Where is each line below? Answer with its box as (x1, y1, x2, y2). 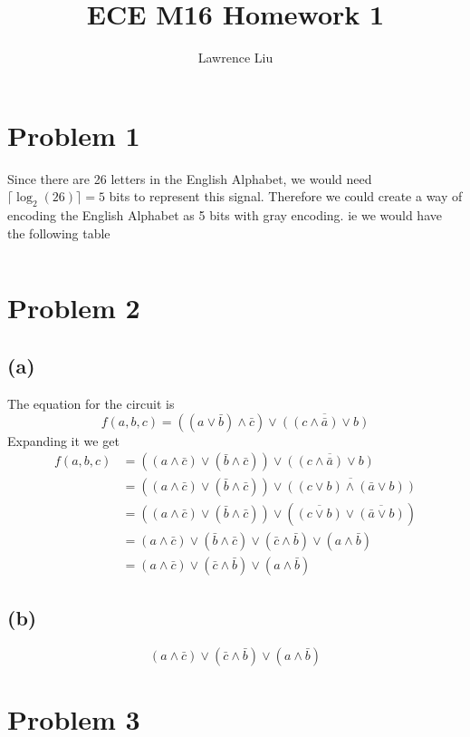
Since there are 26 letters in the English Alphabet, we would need (7, 169, 372, 188)
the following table (7, 223, 110, 242)
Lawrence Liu (197, 48, 273, 67)
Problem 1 (7, 116, 140, 153)
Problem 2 (7, 289, 140, 326)
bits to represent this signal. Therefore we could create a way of (109, 187, 463, 206)
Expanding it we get (7, 431, 120, 450)
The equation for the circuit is (7, 393, 175, 412)
